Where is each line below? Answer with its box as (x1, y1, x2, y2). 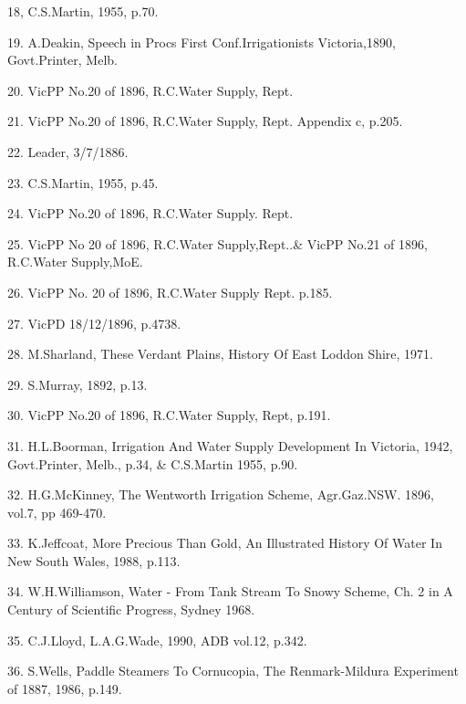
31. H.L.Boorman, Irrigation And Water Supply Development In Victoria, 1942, (7, 436, 453, 455)
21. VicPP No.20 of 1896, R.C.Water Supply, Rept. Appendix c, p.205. (7, 111, 403, 131)
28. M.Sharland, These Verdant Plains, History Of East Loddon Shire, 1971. (7, 344, 434, 363)
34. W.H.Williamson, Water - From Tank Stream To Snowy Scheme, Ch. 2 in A (7, 582, 453, 601)
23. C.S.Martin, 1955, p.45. (7, 173, 159, 192)
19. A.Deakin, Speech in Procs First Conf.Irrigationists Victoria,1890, (7, 32, 396, 51)
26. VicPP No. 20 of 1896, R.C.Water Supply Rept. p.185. (7, 282, 333, 301)
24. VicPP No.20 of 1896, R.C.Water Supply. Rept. (7, 204, 294, 223)
